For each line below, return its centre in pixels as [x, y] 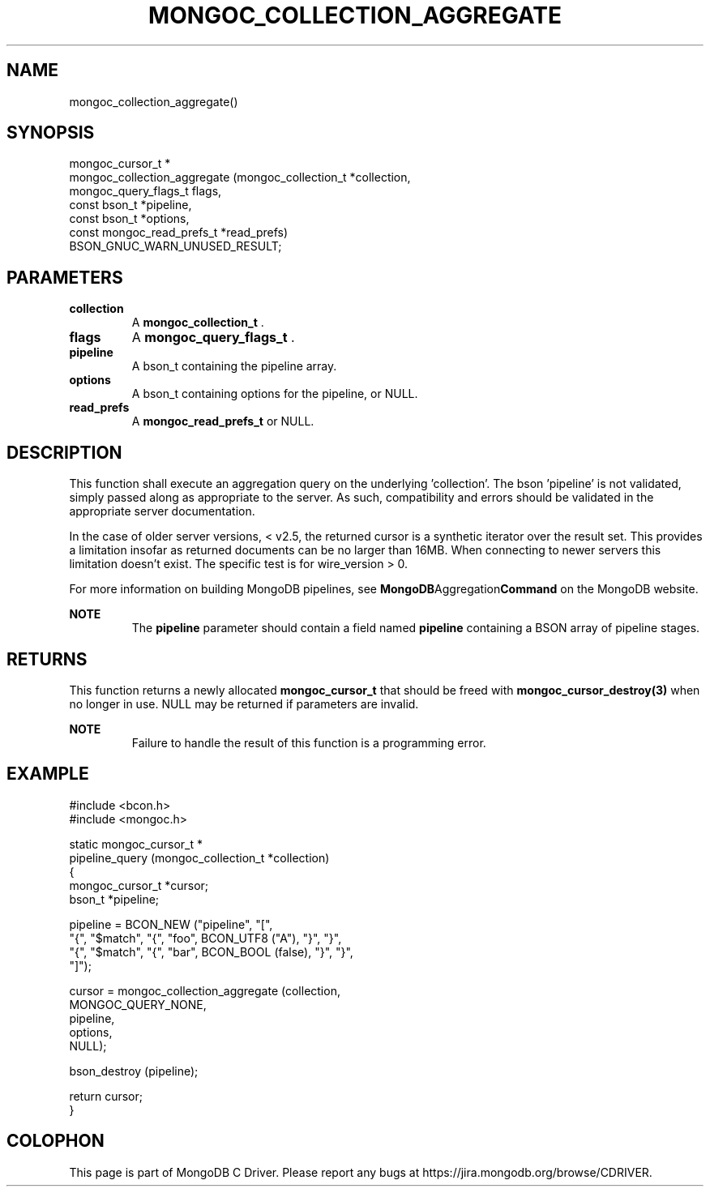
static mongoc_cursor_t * [136, 844]
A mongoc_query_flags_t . [213, 338]
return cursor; [106, 1096]
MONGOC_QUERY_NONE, [138, 1004]
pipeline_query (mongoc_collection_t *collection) [199, 857]
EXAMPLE [48, 774]
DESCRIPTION [64, 452]
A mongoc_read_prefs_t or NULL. [223, 421]
